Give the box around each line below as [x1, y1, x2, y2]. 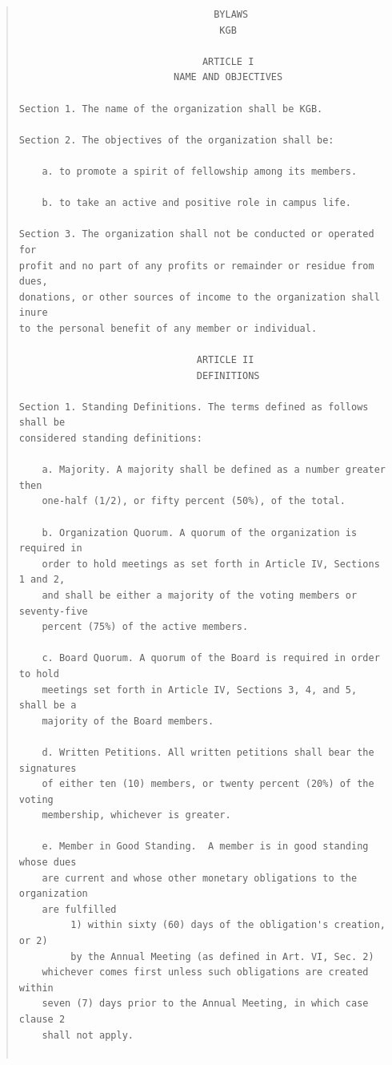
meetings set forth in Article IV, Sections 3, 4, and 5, [42, 684, 358, 696]
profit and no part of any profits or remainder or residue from [18, 260, 374, 272]
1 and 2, [18, 574, 66, 586]
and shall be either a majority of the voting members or [42, 589, 358, 601]
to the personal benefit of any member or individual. [18, 322, 318, 334]
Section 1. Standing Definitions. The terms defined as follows [18, 401, 369, 413]
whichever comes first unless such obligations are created [42, 966, 369, 978]
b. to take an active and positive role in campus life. [42, 197, 352, 209]
